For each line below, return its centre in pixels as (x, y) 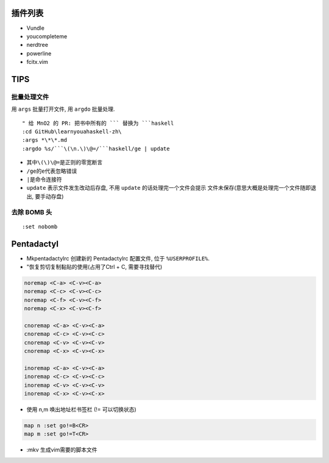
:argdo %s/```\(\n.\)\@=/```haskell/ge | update (96, 148)
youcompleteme (47, 36)
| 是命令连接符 (44, 179)
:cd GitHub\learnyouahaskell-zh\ (72, 132)
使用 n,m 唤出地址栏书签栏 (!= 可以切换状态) (81, 409)
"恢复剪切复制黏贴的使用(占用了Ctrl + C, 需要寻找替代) (94, 267)
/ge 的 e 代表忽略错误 (52, 171)
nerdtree (37, 45)
